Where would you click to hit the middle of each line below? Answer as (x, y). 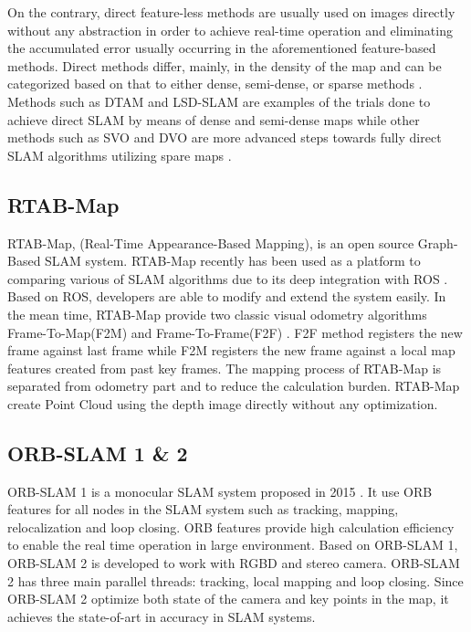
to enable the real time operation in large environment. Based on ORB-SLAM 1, (233, 545)
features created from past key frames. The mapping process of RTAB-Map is (225, 368)
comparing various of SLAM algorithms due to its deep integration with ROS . (228, 278)
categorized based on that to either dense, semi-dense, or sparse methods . (215, 84)
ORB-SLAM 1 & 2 (98, 453)
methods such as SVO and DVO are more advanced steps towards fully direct (225, 137)
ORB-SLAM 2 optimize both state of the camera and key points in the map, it (228, 599)
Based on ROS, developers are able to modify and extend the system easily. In (227, 296)
